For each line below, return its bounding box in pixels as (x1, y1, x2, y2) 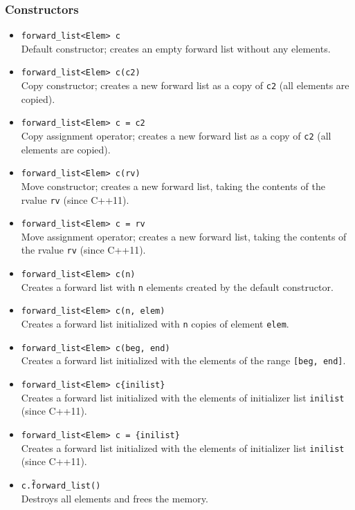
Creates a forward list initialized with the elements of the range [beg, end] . (21, 353, 346, 368)
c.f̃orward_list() (21, 480, 101, 491)
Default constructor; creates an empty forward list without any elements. (21, 41, 331, 55)
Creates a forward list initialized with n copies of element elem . (21, 317, 289, 331)
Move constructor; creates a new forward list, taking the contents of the (21, 178, 325, 193)
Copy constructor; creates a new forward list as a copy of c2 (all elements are (21, 78, 349, 93)
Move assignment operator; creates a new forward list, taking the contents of (21, 229, 347, 243)
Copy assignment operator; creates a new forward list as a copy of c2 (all (21, 129, 331, 143)
